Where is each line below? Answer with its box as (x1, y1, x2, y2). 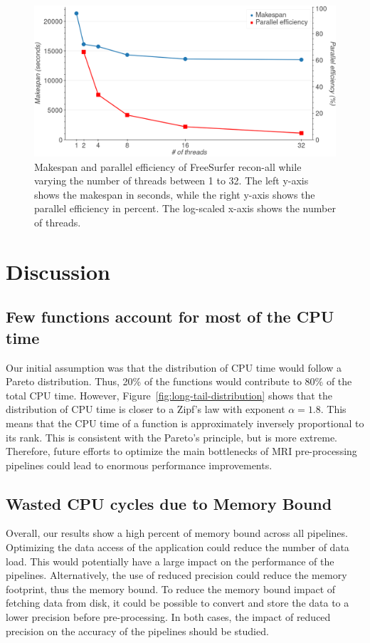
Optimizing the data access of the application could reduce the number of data (6, 540, 349, 555)
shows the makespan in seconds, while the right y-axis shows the (34, 187, 315, 202)
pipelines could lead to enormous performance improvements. (6, 457, 273, 472)
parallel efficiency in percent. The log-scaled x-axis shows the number (34, 201, 336, 216)
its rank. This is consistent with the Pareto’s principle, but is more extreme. (6, 429, 338, 444)
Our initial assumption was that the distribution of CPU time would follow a (6, 360, 342, 375)
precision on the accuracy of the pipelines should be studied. (6, 623, 269, 638)
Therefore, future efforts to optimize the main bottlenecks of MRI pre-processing (6, 444, 357, 459)
